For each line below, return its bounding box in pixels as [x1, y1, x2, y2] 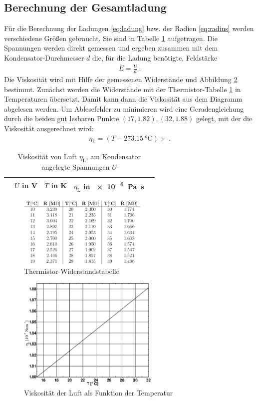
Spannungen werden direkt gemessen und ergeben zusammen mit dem [4, 43, 218, 53]
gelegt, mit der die [196, 113, 253, 124]
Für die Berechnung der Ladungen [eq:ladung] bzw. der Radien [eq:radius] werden [4, 23, 254, 34]
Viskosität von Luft [17, 151, 77, 162]
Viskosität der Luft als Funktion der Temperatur [24, 387, 173, 398]
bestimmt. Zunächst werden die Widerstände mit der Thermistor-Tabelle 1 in [4, 84, 241, 94]
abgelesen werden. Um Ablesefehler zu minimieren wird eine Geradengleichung [4, 103, 244, 114]
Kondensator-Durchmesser [4, 52, 84, 63]
